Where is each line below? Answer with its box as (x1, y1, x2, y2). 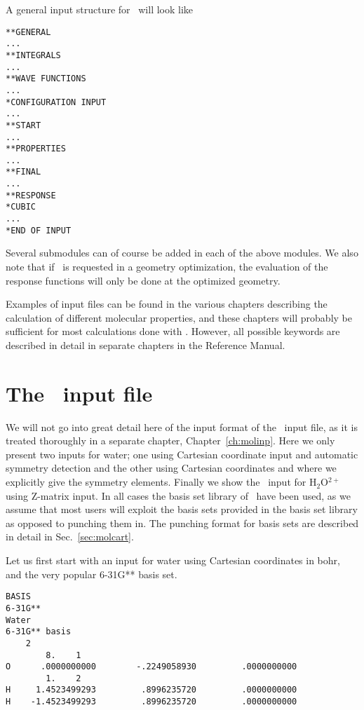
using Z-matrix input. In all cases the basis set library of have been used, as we (6, 488, 351, 503)
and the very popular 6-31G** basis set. (6, 566, 177, 581)
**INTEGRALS (6, 50, 61, 60)
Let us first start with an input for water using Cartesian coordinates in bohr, (6, 553, 340, 568)
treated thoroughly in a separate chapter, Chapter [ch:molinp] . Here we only (6, 433, 335, 448)
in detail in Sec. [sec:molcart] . (6, 529, 134, 544)
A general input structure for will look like (6, 2, 194, 16)
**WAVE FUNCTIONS (6, 74, 86, 84)
